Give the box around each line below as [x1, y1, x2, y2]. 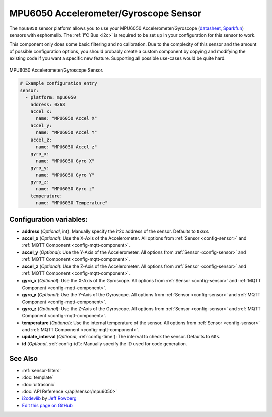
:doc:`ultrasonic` [22, 381, 56, 387]
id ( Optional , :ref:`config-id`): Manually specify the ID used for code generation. [22, 340, 187, 347]
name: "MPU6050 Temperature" [36, 200, 108, 206]
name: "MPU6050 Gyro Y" [36, 172, 95, 178]
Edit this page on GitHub [22, 402, 73, 408]
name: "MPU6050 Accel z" [36, 144, 98, 150]
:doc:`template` [22, 374, 54, 380]
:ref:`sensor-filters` [22, 367, 61, 373]
